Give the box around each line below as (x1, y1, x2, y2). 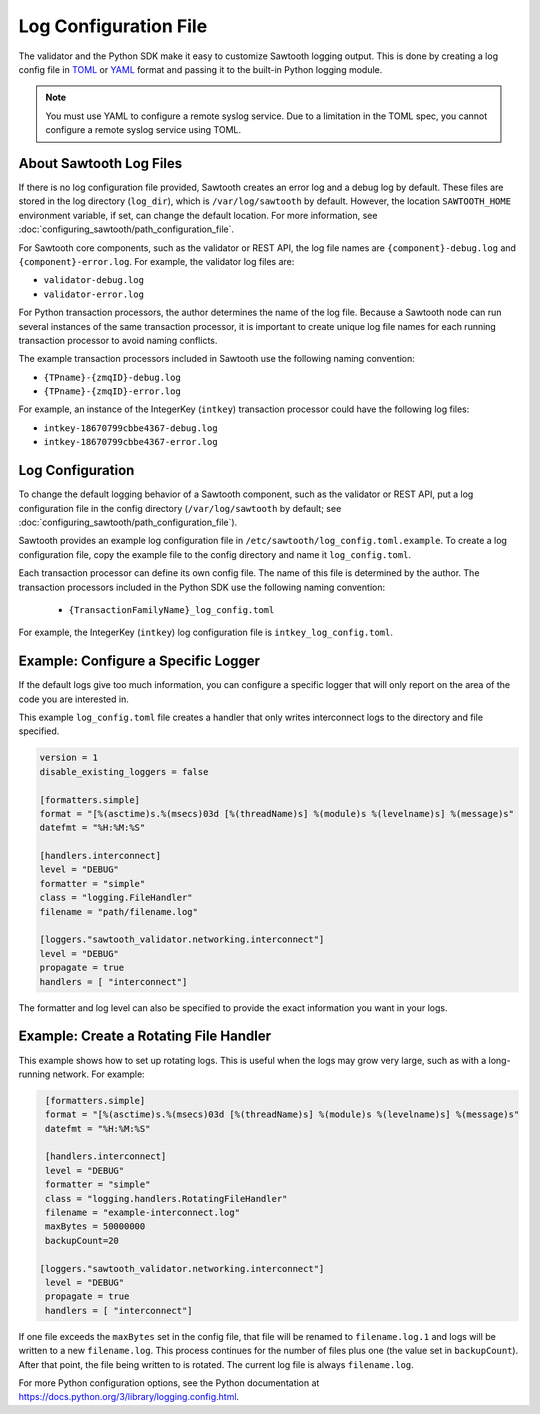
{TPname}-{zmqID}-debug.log (43, 371, 182, 383)
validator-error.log (43, 288, 145, 300)
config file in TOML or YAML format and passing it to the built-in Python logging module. (18, 63, 383, 75)
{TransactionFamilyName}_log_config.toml (68, 604, 275, 615)
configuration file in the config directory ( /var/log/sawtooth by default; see (18, 502, 342, 514)
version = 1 (39, 752, 99, 764)
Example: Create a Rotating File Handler (18, 1028, 272, 1045)
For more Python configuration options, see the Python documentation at (18, 1376, 320, 1389)
